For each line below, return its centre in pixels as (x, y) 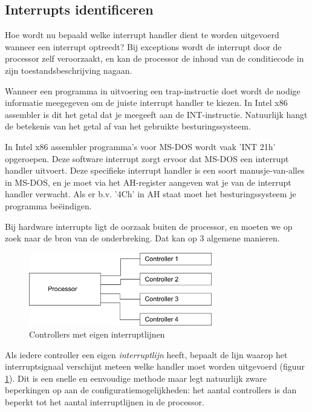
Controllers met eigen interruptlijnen (97, 334)
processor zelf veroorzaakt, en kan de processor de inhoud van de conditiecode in (154, 58)
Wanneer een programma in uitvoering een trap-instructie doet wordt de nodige (153, 90)
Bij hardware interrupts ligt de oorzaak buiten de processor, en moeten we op (149, 226)
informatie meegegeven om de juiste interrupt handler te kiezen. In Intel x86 (146, 103)
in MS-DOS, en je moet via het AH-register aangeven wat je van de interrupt (148, 182)
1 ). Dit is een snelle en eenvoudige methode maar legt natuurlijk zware (136, 378)
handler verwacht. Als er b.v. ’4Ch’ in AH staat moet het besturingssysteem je (151, 194)
